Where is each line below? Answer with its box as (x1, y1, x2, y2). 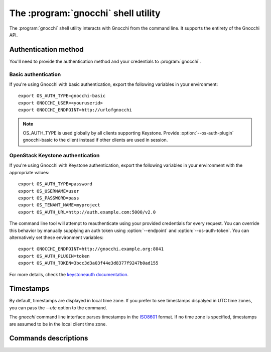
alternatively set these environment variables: (9, 234, 104, 241)
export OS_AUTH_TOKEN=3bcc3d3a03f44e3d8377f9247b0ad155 (18, 260, 159, 266)
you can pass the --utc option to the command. (9, 304, 107, 311)
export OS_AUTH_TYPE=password (18, 181, 93, 187)
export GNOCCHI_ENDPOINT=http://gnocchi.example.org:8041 (18, 246, 164, 252)
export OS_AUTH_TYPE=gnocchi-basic (18, 93, 106, 99)
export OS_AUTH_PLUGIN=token (18, 253, 90, 259)
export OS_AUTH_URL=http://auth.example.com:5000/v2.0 (18, 209, 156, 215)
